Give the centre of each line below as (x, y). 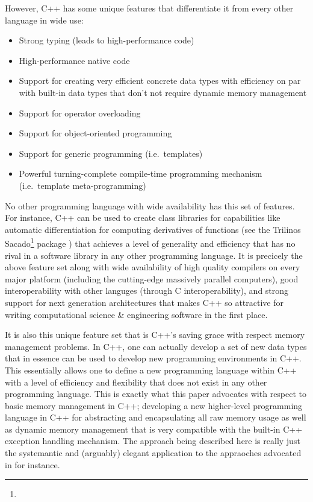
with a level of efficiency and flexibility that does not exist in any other (136, 382)
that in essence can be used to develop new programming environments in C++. (153, 358)
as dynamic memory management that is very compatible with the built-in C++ (154, 429)
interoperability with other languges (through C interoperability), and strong (147, 291)
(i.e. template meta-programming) (82, 185)
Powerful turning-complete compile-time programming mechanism (141, 173)
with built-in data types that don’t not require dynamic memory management (163, 92)
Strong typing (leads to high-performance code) (107, 40)
